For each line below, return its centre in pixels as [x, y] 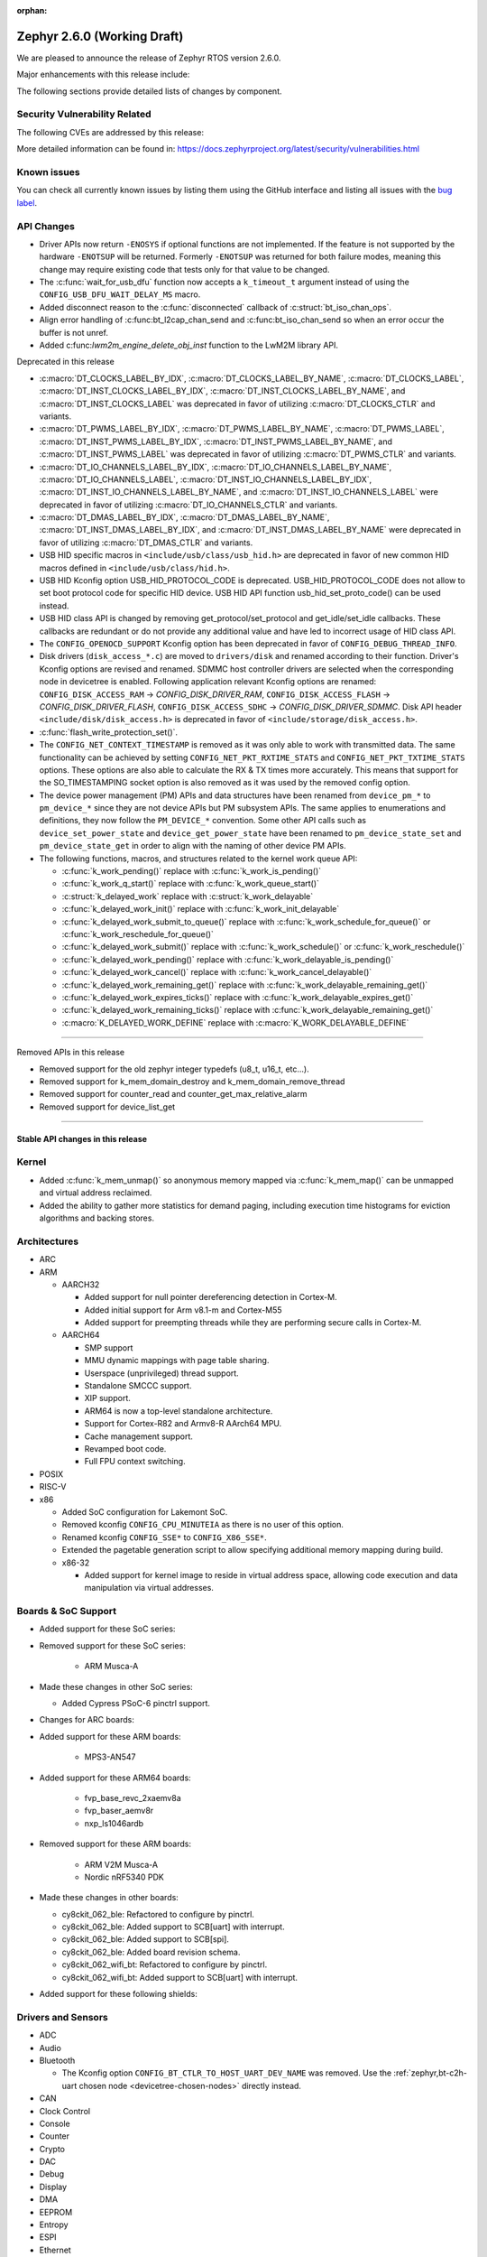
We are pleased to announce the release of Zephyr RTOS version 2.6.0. [149, 58]
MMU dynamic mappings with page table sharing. [177, 1361]
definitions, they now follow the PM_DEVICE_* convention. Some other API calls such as [203, 821]
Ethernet [55, 2250]
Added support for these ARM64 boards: [115, 1778]
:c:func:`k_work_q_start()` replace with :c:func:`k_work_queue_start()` [191, 884]
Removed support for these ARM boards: [115, 1844]
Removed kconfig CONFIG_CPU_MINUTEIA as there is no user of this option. [203, 1525]
